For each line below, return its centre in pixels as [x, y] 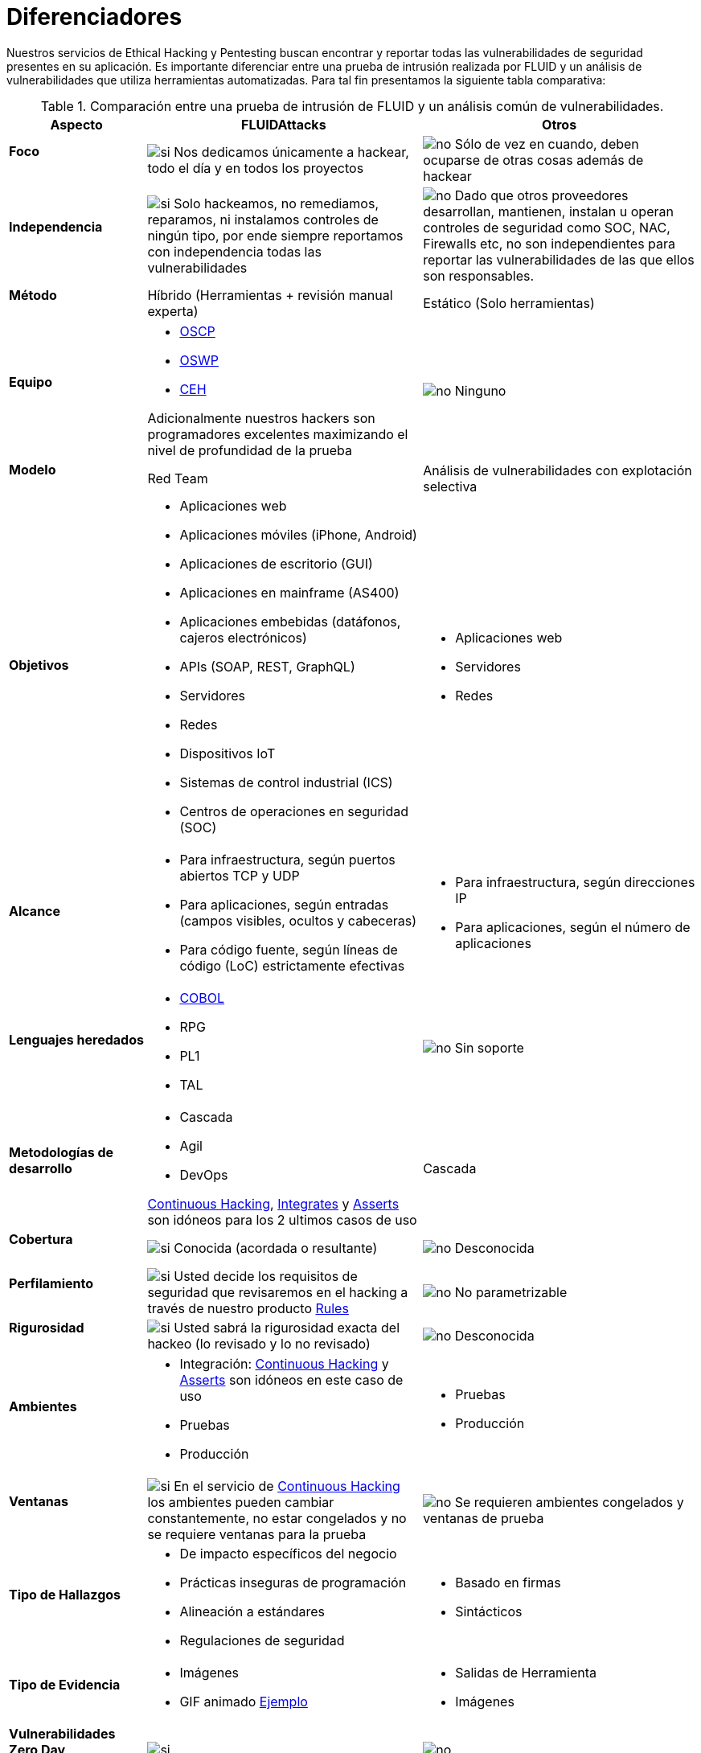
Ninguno [480, 391]
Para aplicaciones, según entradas [284, 905]
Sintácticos [489, 1611]
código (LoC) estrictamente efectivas [292, 966]
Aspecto [76, 124]
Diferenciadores [94, 17]
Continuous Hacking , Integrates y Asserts [273, 1204]
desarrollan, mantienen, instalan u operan [548, 211]
